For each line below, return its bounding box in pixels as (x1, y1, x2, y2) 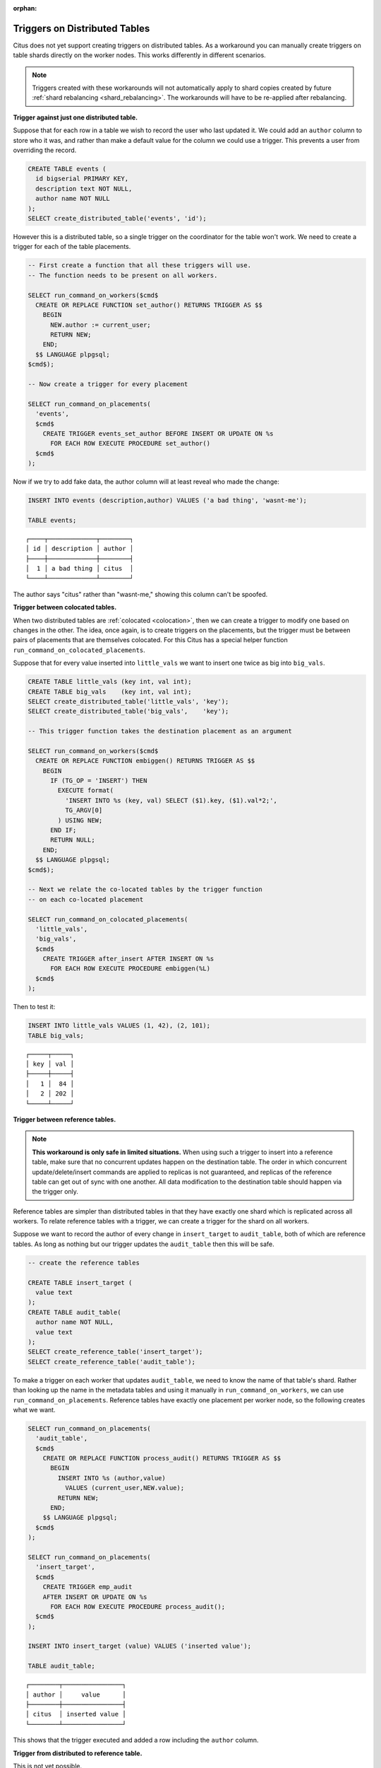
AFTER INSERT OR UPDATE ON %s (42, 1593, 147, 1601)
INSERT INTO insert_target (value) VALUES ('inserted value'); (28, 1642, 252, 1651)
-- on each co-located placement (28, 895, 144, 903)
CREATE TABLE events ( (28, 165, 107, 173)
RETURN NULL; (50, 836, 95, 844)
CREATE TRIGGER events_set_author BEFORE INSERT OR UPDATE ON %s (42, 429, 274, 438)
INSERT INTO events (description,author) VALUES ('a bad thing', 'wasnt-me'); (28, 496, 307, 505)
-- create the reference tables (28, 1259, 140, 1267)
